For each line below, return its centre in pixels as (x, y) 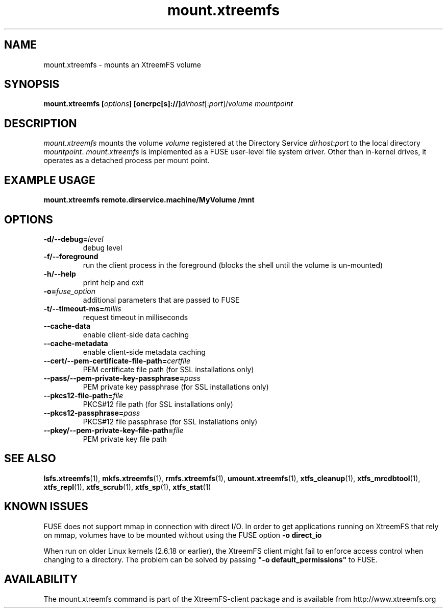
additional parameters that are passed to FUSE (161, 300)
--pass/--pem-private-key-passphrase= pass (122, 378)
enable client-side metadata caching (144, 352)
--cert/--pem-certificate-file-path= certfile (117, 360)
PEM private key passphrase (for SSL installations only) (176, 387)
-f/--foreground (71, 256)
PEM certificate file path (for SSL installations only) (168, 369)
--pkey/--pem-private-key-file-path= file (114, 430)
